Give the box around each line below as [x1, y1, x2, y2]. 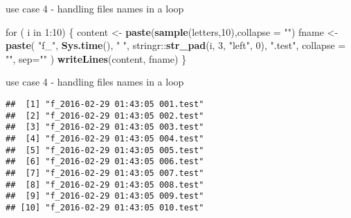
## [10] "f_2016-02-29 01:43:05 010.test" [6, 202, 204, 212]
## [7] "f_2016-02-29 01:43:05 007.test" [6, 168, 204, 178]
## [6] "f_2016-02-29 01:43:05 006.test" [6, 157, 204, 167]
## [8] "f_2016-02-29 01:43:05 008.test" [6, 179, 204, 190]
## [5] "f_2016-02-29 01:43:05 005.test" [6, 145, 204, 155]
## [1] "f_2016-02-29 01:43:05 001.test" [6, 99, 204, 109]
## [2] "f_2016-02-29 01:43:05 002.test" [6, 110, 204, 121]
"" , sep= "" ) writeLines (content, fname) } [6, 51, 187, 66]
